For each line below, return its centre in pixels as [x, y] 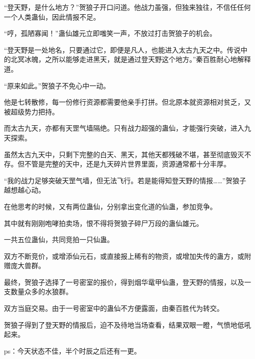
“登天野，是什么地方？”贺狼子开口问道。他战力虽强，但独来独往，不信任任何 [127, 7]
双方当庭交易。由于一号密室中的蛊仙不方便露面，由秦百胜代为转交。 [114, 308]
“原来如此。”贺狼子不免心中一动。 [57, 85]
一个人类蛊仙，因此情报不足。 [52, 16]
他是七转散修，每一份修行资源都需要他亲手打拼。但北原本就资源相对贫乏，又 [127, 102]
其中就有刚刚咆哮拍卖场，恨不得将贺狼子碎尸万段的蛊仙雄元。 [103, 223]
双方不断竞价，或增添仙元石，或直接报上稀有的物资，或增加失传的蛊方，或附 [127, 256]
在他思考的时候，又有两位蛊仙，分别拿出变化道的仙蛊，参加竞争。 [110, 206]
